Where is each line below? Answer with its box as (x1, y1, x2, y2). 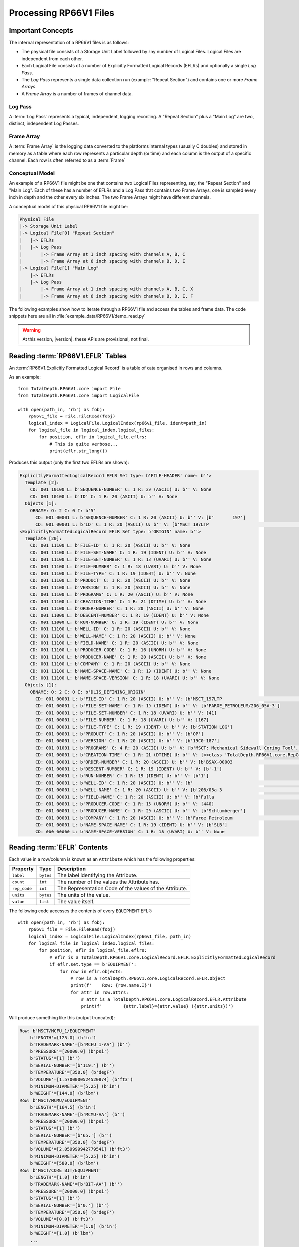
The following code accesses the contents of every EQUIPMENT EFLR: (9, 908, 152, 914)
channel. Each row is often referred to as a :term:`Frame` (9, 157, 126, 163)
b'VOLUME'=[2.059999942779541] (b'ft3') (30, 1146, 131, 1152)
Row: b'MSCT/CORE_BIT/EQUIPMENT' (19, 1167, 102, 1173)
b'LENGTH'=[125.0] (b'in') (30, 1035, 97, 1040)
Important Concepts (9, 26, 73, 35)
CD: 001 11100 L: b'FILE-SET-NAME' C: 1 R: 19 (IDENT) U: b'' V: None (30, 549, 207, 555)
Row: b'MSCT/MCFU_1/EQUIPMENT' (19, 1028, 97, 1034)
